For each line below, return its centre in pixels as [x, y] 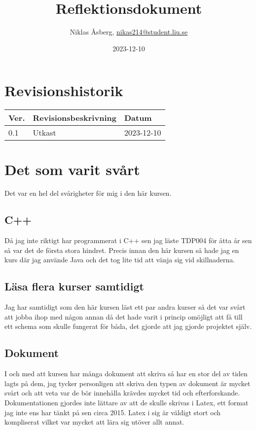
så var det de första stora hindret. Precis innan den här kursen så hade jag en [122, 250]
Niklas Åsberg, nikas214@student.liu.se [129, 32]
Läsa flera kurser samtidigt [74, 286]
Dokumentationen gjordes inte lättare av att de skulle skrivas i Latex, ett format [127, 402]
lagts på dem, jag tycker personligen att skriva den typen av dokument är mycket [128, 383]
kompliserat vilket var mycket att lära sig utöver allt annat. [94, 422]
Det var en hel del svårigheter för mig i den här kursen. [88, 193]
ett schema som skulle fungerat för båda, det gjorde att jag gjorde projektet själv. [128, 326]
